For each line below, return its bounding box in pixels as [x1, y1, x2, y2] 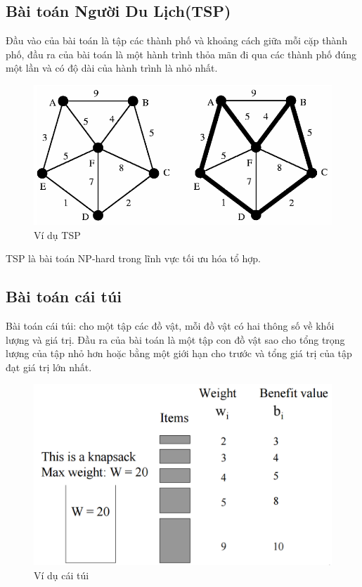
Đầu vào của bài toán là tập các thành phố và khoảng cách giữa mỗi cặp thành [6, 33, 347, 48]
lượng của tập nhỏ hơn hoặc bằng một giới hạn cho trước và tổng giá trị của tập [6, 346, 352, 361]
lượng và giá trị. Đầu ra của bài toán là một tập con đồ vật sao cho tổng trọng [6, 332, 345, 347]
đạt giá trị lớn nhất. [6, 359, 92, 374]
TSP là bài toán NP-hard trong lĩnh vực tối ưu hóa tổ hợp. [6, 251, 261, 266]
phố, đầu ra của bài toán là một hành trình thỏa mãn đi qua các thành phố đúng [6, 46, 357, 61]
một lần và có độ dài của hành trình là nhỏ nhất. [6, 60, 218, 75]
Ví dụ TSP [34, 227, 81, 242]
